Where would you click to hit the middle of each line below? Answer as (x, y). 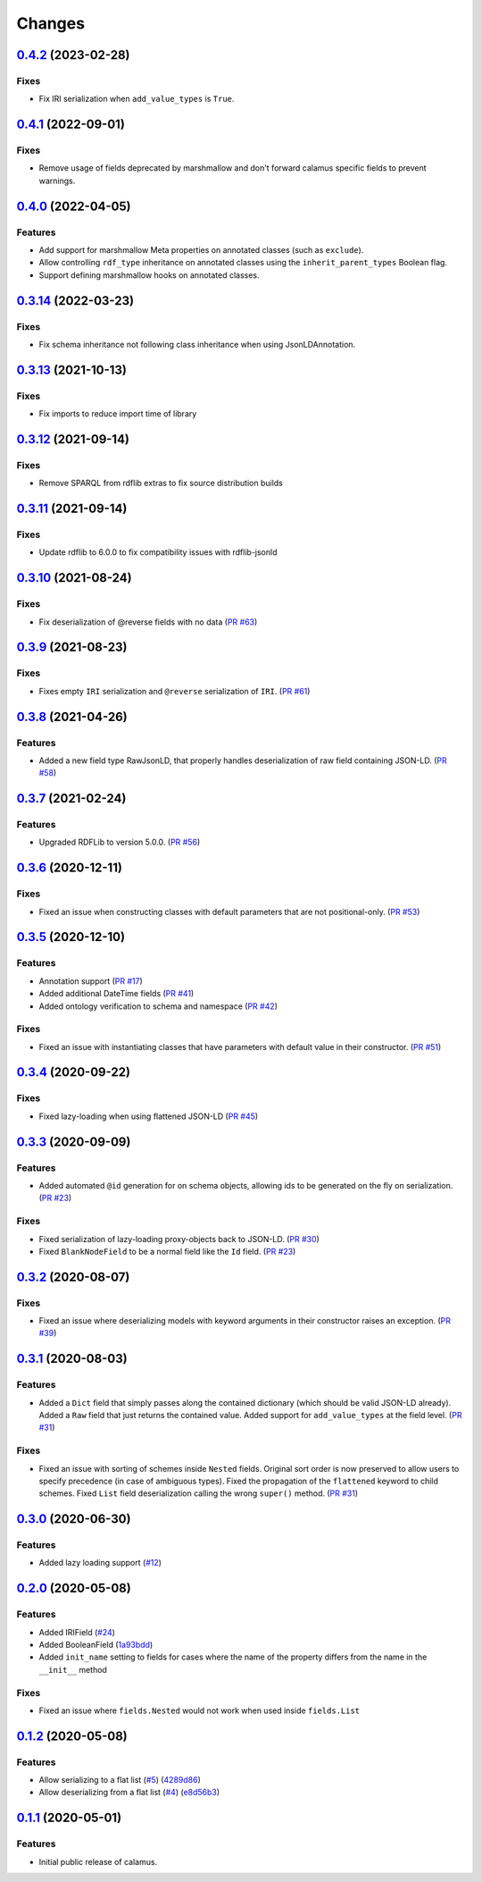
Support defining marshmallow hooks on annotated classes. (149, 275)
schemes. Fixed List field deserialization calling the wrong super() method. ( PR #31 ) (199, 1493)
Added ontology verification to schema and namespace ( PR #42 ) (158, 1006)
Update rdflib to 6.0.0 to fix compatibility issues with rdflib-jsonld (158, 552)
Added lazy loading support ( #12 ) (100, 1563)
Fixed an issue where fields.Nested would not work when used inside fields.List (199, 1710)
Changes (50, 23)
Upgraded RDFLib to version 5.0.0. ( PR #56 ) (120, 842)
